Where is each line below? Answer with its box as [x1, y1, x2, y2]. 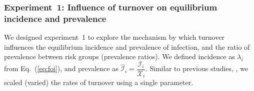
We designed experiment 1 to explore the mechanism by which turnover [4, 32, 224, 42]
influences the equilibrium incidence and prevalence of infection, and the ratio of [4, 41, 250, 52]
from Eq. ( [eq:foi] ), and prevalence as [4, 63, 118, 74]
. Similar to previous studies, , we [145, 63, 248, 74]
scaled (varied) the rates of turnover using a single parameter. [4, 77, 193, 88]
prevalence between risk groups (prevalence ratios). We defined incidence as [4, 51, 235, 62]
